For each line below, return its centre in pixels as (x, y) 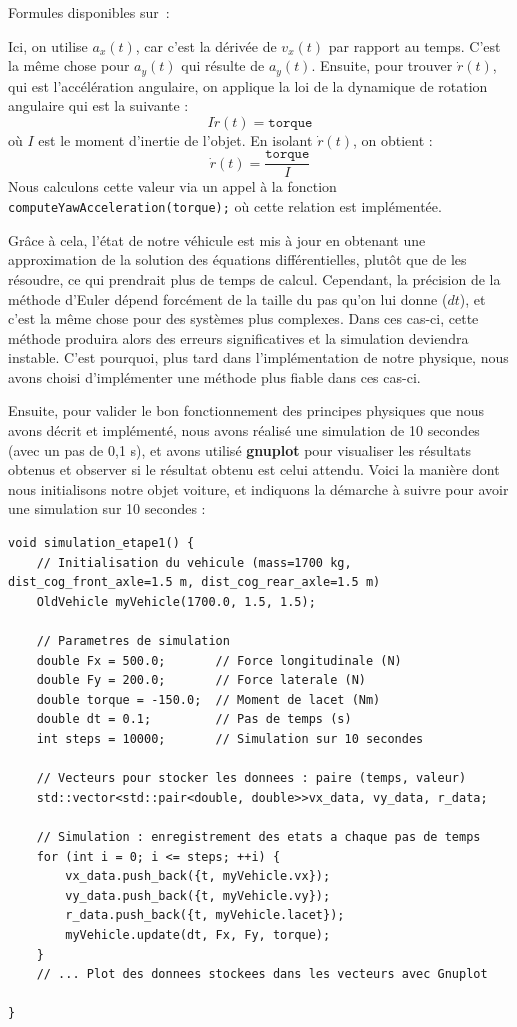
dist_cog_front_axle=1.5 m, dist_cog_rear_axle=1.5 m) (194, 582)
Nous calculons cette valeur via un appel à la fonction (172, 186)
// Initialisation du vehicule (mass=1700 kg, (194, 562)
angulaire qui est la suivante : (98, 105)
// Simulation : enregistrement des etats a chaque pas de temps (258, 836)
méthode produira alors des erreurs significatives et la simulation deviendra (238, 337)
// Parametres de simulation (133, 641)
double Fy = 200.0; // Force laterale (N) (201, 680)
